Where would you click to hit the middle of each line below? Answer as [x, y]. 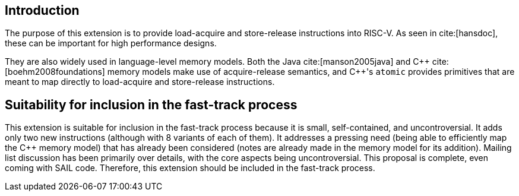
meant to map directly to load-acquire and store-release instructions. [140, 82]
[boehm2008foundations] [55, 72]
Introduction [42, 10]
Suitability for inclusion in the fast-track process [151, 105]
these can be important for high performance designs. [111, 43]
